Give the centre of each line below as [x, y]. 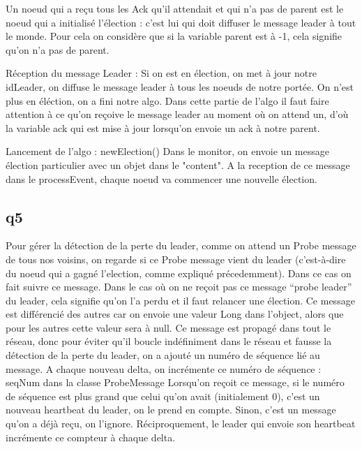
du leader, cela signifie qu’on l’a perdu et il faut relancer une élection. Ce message [180, 300]
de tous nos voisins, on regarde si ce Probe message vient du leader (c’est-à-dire [176, 259]
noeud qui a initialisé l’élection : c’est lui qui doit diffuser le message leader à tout [181, 22]
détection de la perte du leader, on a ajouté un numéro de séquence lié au [163, 355]
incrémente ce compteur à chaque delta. [91, 437]
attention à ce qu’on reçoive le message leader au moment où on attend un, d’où [177, 114]
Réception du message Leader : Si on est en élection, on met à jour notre [161, 73]
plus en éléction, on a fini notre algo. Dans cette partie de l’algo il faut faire [167, 100]
